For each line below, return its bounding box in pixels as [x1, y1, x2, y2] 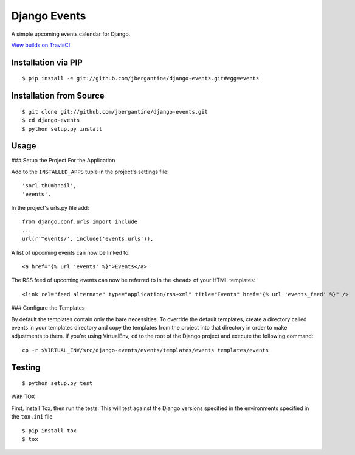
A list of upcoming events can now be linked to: [11, 249, 130, 256]
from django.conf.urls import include [22, 218, 138, 225]
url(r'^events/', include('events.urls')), [22, 235, 154, 243]
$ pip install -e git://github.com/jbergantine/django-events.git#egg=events [22, 75, 260, 82]
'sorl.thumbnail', [22, 182, 77, 189]
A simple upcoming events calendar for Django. [11, 30, 131, 38]
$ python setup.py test [22, 380, 93, 387]
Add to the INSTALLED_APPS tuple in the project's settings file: [11, 168, 170, 175]
